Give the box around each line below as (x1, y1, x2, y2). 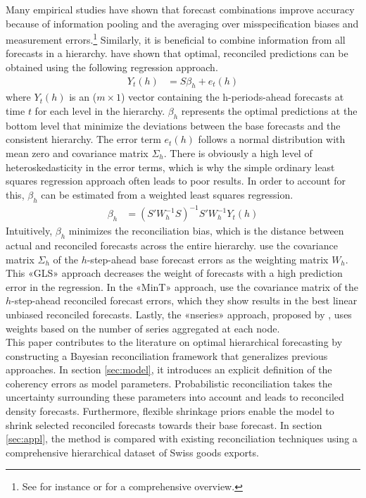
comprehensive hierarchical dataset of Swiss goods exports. (6, 444, 259, 459)
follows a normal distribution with (198, 132, 346, 147)
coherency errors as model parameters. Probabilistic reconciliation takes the (6, 375, 332, 390)
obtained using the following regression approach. (6, 60, 218, 75)
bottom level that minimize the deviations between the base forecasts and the (6, 118, 341, 132)
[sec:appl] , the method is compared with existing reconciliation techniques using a (6, 431, 358, 446)
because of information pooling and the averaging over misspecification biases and (6, 15, 359, 30)
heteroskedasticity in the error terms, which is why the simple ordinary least (6, 159, 335, 174)
